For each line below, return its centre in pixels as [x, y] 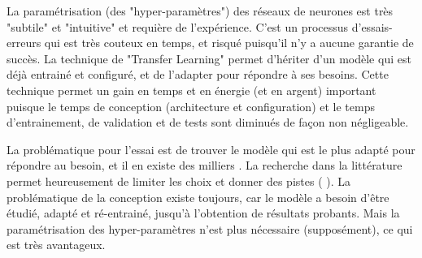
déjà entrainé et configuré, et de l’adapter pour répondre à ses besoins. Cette [198, 74]
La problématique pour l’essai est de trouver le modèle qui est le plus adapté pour [211, 149]
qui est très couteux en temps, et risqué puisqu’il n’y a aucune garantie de [229, 43]
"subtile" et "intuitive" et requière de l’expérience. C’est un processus [178, 26]
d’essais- [372, 26]
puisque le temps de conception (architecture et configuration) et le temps [191, 106]
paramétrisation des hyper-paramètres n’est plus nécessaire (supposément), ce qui [210, 228]
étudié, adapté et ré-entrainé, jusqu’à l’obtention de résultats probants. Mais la [203, 213]
